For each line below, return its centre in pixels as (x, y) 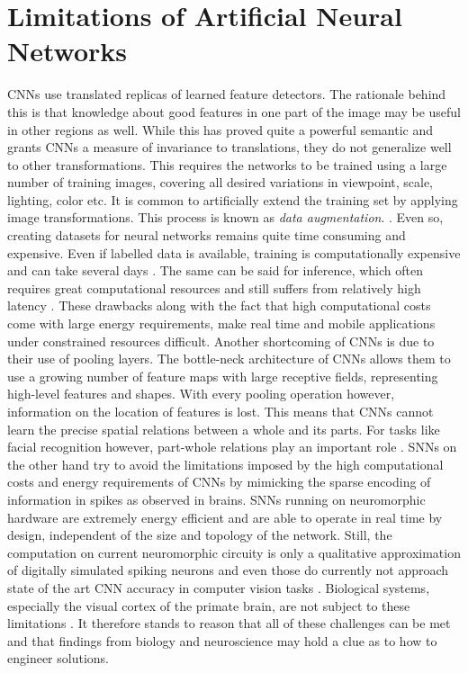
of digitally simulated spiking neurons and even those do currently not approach (228, 570)
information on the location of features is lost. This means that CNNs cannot (220, 411)
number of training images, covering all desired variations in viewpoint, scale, (220, 182)
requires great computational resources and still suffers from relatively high (214, 287)
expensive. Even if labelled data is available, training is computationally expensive (234, 252)
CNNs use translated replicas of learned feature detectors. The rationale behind (227, 94)
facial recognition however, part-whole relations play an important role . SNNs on (232, 447)
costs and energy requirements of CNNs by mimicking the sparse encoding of (219, 482)
